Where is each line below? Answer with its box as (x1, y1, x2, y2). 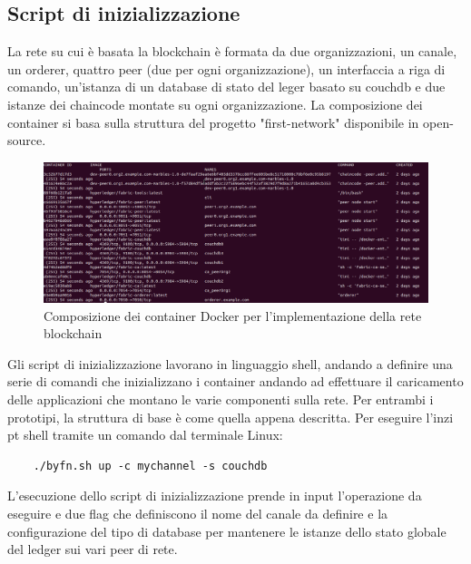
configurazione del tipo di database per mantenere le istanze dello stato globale (7, 521, 446, 540)
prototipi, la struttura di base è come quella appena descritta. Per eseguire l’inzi (7, 407, 454, 426)
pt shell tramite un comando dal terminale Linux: (7, 425, 283, 444)
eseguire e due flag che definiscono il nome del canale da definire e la (7, 503, 388, 522)
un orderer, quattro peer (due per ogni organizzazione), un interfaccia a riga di (7, 59, 446, 78)
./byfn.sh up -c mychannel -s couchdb (33, 459, 268, 472)
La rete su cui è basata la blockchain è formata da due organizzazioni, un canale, (7, 42, 457, 61)
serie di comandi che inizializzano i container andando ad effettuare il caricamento (7, 372, 464, 391)
